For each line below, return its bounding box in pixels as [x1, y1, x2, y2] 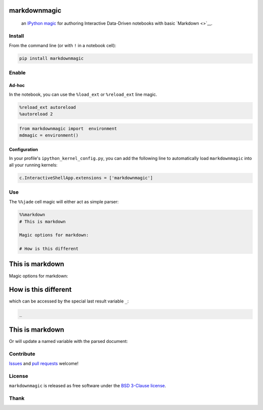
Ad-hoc [9, 83, 25, 89]
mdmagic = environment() [19, 133, 79, 138]
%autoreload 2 [19, 111, 53, 117]
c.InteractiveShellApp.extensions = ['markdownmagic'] [19, 175, 153, 181]
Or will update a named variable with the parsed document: [9, 338, 128, 344]
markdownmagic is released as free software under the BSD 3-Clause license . [9, 383, 167, 389]
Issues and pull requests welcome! [9, 360, 79, 367]
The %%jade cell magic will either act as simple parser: [9, 199, 119, 205]
